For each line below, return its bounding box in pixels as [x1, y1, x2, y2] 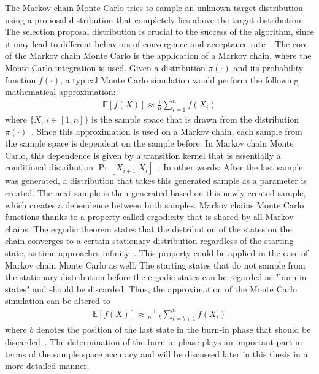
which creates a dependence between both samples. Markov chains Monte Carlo [5, 198, 304, 211]
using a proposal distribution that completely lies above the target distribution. [5, 13, 304, 26]
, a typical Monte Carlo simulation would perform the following [60, 73, 299, 86]
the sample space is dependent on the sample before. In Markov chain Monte [5, 137, 294, 150]
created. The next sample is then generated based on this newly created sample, [5, 186, 306, 199]
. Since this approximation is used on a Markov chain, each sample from [31, 124, 302, 137]
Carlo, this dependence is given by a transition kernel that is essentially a [5, 148, 281, 161]
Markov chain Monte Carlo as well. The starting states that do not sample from [5, 258, 306, 271]
